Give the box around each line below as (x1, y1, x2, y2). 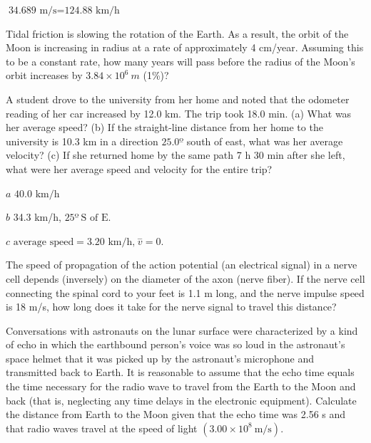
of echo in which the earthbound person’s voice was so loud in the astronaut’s (6, 337, 345, 352)
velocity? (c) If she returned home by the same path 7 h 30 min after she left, (6, 147, 345, 162)
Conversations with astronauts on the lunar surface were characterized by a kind (6, 323, 358, 338)
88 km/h (82, 6, 120, 16)
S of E (81, 213, 108, 224)
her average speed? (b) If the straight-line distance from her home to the (6, 120, 323, 135)
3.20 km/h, (86, 236, 136, 247)
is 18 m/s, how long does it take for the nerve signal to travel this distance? (6, 299, 337, 314)
